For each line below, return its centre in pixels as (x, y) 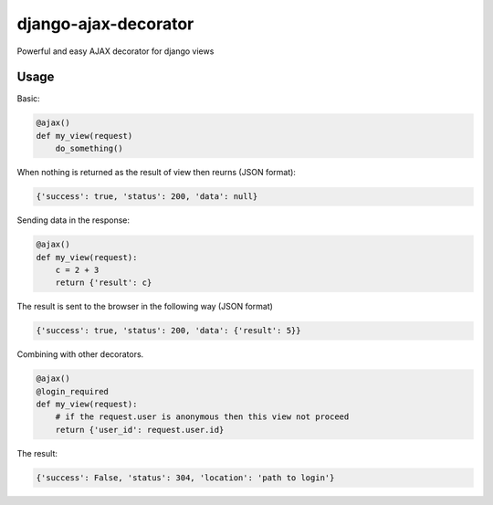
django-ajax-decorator (105, 24)
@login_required (73, 391)
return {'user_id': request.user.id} (140, 430)
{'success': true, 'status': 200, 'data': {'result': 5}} (168, 331)
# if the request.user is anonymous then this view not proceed (202, 417)
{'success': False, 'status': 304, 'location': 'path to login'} (185, 478)
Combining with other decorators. (80, 354)
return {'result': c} (104, 283)
